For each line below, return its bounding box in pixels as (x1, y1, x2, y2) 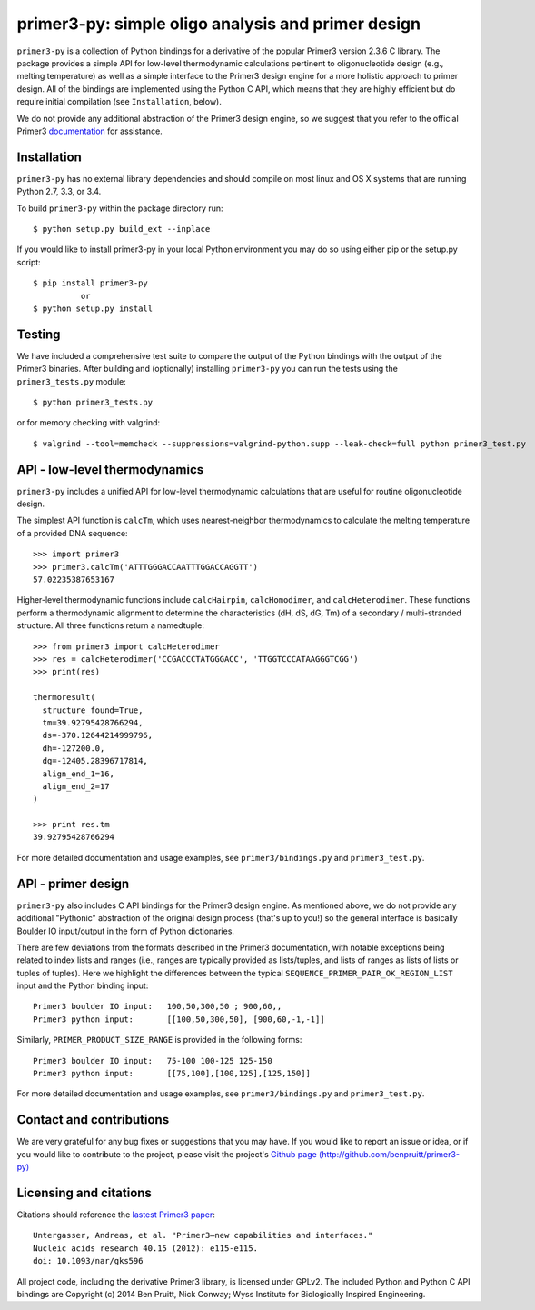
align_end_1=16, (42, 768, 115, 779)
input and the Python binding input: (16, 980, 149, 991)
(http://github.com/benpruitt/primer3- (318, 1148, 461, 1159)
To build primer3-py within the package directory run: (16, 203, 223, 214)
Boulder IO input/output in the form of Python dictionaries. (16, 925, 235, 936)
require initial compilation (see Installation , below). (16, 96, 222, 107)
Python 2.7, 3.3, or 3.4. (16, 186, 102, 197)
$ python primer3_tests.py (33, 397, 154, 407)
